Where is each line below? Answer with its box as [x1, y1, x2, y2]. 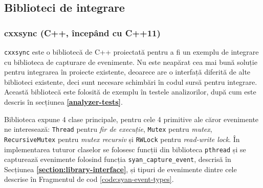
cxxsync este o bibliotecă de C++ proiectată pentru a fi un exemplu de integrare [4, 46, 259, 57]
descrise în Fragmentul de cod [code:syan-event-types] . [4, 174, 174, 184]
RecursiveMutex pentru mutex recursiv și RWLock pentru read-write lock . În [4, 133, 240, 144]
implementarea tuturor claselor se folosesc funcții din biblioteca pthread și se [4, 144, 246, 154]
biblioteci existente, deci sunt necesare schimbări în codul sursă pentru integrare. [4, 76, 257, 87]
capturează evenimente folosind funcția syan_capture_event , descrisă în [4, 154, 231, 165]
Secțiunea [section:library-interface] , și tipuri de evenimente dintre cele [4, 163, 237, 174]
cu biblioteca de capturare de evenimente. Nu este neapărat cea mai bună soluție [4, 56, 257, 67]
